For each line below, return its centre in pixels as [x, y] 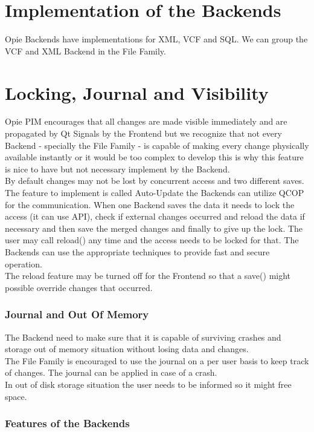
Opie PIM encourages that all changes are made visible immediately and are [146, 121]
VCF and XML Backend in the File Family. [85, 51]
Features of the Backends [67, 423]
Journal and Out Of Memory [77, 314]
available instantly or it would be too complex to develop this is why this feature [154, 157]
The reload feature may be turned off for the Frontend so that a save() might [148, 276]
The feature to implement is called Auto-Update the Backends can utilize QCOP [155, 192]
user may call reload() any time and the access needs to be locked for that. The [152, 240]
